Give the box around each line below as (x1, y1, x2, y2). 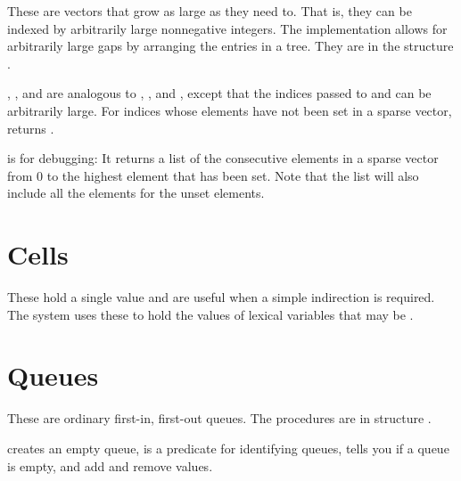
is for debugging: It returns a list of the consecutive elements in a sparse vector (7, 149, 439, 167)
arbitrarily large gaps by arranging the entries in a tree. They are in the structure (7, 37, 454, 55)
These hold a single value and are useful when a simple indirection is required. (7, 288, 435, 306)
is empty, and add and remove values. (7, 456, 213, 475)
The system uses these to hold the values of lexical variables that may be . (7, 305, 414, 323)
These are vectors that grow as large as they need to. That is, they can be (7, 2, 412, 20)
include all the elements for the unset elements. (7, 183, 265, 202)
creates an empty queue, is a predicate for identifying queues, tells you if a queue (7, 438, 449, 457)
